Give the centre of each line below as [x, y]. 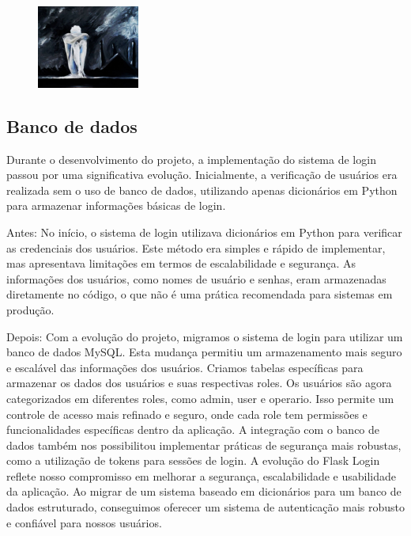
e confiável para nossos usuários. [84, 522]
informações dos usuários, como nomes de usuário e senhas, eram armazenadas [196, 278]
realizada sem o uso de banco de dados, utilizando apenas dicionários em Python [202, 190]
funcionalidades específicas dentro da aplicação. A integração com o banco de [193, 430]
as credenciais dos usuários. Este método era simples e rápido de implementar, [196, 247]
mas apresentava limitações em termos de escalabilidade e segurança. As [181, 263]
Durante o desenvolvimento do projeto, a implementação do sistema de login [191, 159]
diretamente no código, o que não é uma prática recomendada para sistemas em [200, 294]
